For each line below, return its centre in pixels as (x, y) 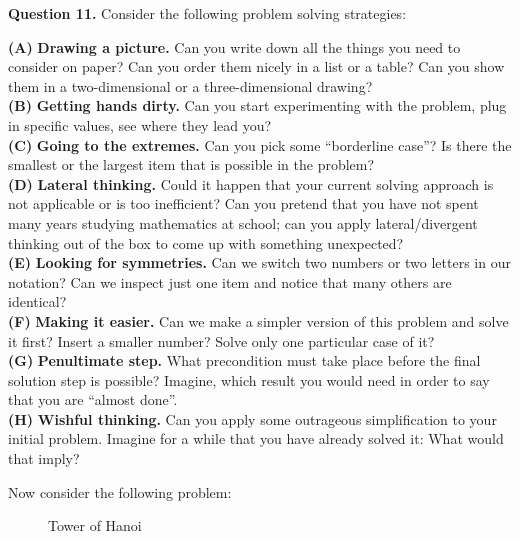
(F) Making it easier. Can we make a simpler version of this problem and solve (258, 320)
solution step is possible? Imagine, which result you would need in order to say (249, 379)
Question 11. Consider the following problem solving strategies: (207, 13)
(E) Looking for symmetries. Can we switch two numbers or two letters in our (259, 262)
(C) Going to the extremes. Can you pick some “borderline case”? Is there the (260, 144)
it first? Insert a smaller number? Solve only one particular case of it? (221, 340)
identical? (37, 301)
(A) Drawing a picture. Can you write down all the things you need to (234, 46)
